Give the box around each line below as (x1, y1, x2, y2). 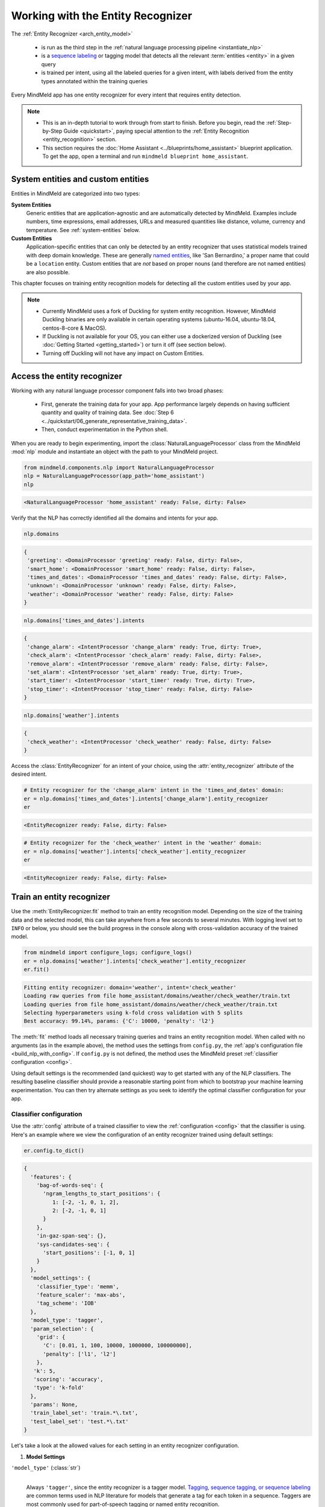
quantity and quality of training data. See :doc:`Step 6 (41, 409, 174, 416)
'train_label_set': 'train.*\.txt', (30, 1409, 138, 1417)
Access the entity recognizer (11, 371, 123, 381)
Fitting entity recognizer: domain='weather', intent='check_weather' (23, 984, 237, 991)
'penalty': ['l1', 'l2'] (43, 1350, 117, 1358)
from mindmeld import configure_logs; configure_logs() (23, 949, 193, 956)
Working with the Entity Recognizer (11, 9, 193, 22)
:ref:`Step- (265, 119, 292, 126)
